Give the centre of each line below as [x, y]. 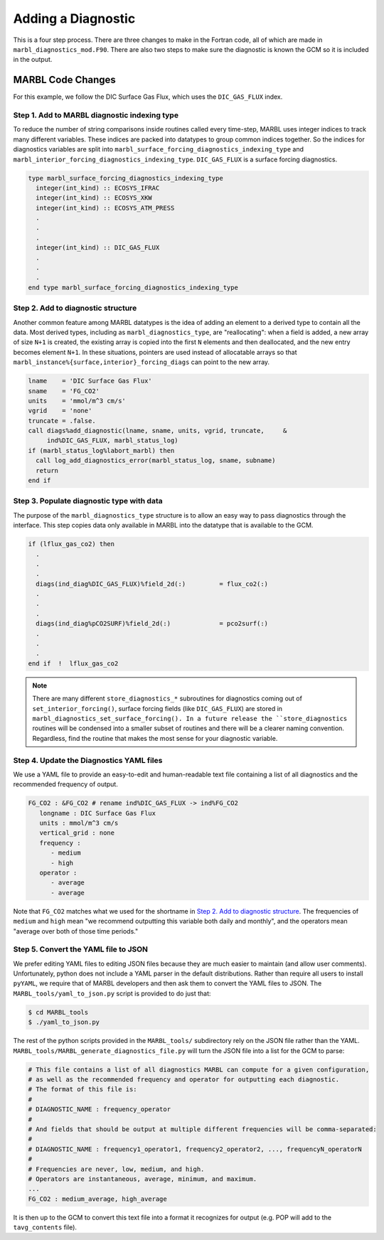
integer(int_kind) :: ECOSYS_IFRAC [98, 188]
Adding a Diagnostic [74, 18]
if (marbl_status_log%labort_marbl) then [101, 450]
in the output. [33, 60]
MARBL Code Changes [65, 80]
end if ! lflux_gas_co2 [73, 663]
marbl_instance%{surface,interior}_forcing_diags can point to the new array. [142, 362]
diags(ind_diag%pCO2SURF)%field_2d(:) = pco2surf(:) [152, 624]
